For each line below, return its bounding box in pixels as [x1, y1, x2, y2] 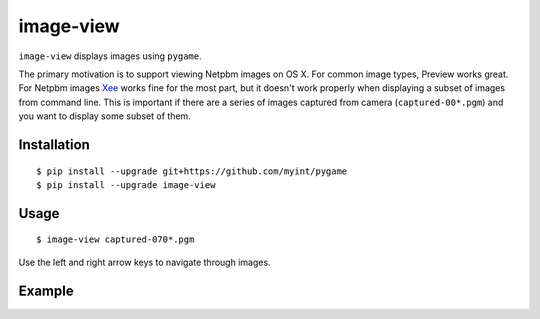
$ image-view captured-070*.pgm [36, 234, 195, 245]
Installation [18, 136, 90, 153]
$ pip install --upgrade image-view [36, 179, 216, 190]
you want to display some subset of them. [18, 110, 192, 122]
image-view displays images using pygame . [18, 50, 202, 62]
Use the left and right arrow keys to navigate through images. [18, 256, 271, 268]
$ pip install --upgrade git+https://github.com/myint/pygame [36, 165, 348, 177]
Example [18, 282, 74, 299]
